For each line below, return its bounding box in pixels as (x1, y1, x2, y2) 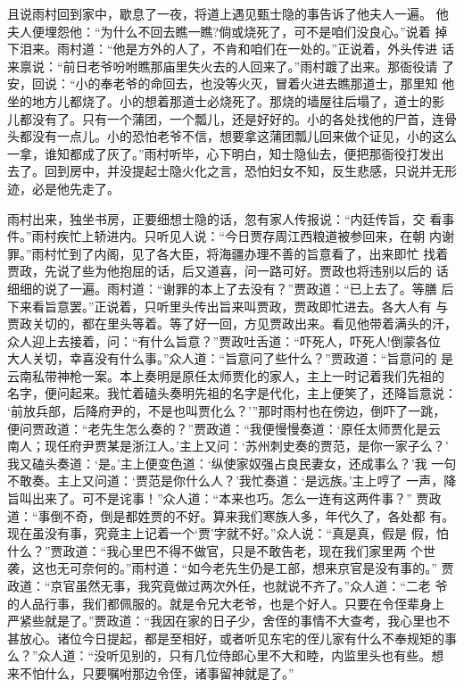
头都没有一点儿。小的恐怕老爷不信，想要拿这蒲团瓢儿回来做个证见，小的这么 (7, 127, 457, 145)
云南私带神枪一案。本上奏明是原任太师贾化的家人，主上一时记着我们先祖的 (7, 366, 444, 385)
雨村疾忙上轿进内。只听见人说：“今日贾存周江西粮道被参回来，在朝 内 (31, 227, 442, 245)
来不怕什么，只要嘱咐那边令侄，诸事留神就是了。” (7, 663, 294, 682)
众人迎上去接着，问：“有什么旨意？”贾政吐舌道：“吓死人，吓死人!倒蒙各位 (7, 331, 441, 350)
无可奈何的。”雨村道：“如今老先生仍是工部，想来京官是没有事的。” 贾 (56, 559, 454, 577)
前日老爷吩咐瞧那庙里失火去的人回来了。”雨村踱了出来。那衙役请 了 (62, 56, 454, 75)
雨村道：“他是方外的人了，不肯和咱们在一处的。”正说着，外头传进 (56, 39, 438, 58)
